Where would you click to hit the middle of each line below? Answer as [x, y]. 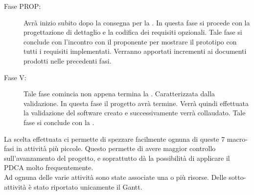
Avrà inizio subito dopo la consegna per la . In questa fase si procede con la [137, 22]
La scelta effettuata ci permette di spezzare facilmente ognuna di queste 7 [115, 139]
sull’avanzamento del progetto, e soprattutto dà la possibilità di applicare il [117, 158]
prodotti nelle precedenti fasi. [68, 60]
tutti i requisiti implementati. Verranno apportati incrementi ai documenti [135, 51]
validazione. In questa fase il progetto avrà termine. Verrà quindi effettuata [136, 103]
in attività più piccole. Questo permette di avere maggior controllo [116, 148]
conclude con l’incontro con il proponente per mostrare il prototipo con [130, 41]
